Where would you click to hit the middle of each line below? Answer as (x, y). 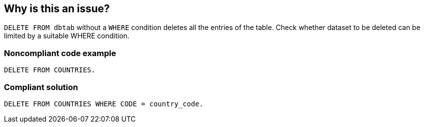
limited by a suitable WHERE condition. (67, 36)
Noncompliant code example (60, 53)
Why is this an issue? (57, 9)
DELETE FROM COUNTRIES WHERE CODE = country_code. (104, 104)
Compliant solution (41, 87)
